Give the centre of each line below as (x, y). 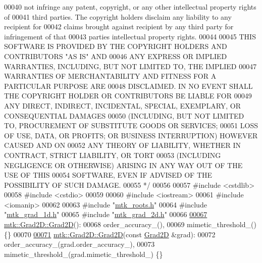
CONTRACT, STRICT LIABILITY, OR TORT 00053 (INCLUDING (113, 155)
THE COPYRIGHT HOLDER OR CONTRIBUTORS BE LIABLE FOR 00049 (128, 96)
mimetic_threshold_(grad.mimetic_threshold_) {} (84, 254)
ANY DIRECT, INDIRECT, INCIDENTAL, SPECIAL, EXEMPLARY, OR (123, 105)
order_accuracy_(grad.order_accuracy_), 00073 (80, 244)
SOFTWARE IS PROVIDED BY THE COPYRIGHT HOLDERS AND (116, 46)
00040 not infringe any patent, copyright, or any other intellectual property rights (130, 7)
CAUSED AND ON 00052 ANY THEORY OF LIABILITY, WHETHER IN (123, 145)
